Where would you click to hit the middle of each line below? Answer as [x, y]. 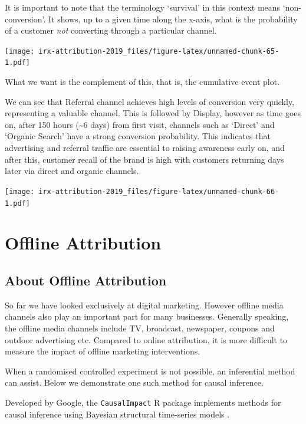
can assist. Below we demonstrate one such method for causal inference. [134, 382]
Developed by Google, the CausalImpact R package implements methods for [143, 402]
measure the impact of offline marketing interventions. [103, 351]
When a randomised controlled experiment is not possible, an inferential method [150, 371]
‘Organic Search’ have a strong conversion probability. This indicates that [138, 136]
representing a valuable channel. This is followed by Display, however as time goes [153, 113]
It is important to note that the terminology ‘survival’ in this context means [143, 7]
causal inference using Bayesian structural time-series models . [117, 414]
